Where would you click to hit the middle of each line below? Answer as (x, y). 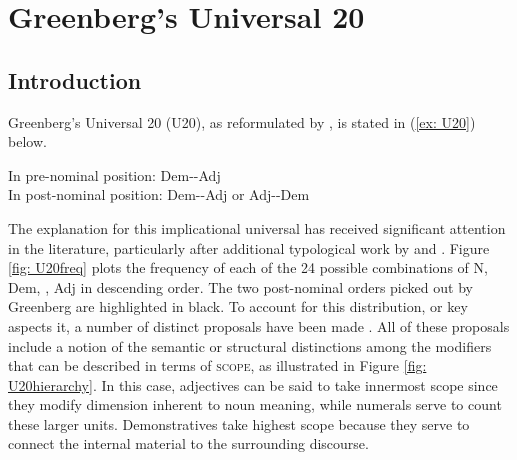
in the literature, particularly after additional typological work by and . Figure (249, 247)
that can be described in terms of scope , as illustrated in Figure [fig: (217, 365)
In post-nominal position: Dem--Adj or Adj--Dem (159, 194)
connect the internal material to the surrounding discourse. (188, 443)
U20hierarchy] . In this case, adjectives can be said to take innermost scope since (253, 384)
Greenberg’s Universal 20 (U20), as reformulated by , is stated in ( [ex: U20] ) (242, 121)
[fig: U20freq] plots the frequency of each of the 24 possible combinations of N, (248, 267)
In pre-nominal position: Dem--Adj (114, 174)
